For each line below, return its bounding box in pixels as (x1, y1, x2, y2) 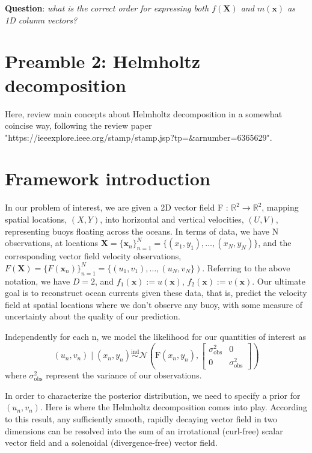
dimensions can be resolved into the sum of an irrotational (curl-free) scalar (5, 424, 283, 437)
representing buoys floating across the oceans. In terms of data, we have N (5, 224, 279, 237)
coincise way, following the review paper (5, 119, 152, 132)
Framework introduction (5, 166, 210, 191)
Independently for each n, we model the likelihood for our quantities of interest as (5, 330, 306, 342)
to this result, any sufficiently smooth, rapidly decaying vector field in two (5, 412, 278, 425)
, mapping (262, 201, 299, 214)
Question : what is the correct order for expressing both (5, 2, 209, 14)
